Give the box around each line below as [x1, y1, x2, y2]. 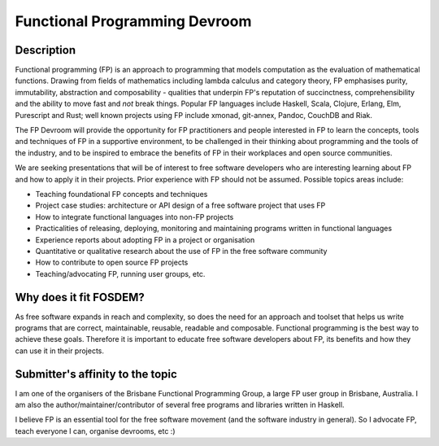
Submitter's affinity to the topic [15, 367, 178, 381]
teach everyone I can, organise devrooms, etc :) [15, 426, 176, 435]
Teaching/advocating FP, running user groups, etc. [35, 269, 206, 278]
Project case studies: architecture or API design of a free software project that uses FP [35, 200, 326, 211]
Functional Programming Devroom [15, 12, 252, 30]
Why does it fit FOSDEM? [15, 290, 146, 304]
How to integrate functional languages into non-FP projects [35, 212, 234, 221]
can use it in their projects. [15, 346, 105, 356]
